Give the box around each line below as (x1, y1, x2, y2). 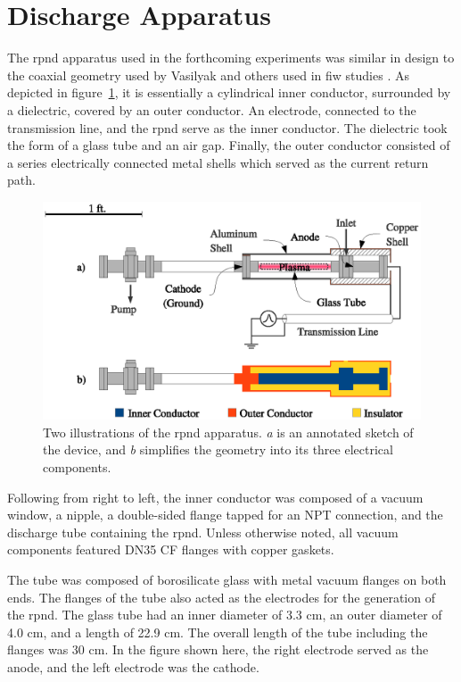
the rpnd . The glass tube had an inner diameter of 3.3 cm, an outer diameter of (7, 605, 442, 624)
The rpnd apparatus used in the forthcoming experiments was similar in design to (7, 48, 455, 67)
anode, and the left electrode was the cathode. (7, 657, 259, 676)
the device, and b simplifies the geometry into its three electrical (43, 440, 393, 459)
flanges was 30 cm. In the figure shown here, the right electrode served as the (7, 640, 429, 659)
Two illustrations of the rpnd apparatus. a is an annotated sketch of (43, 422, 414, 441)
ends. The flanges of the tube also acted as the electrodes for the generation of (7, 587, 435, 606)
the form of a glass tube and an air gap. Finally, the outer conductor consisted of (7, 136, 450, 154)
